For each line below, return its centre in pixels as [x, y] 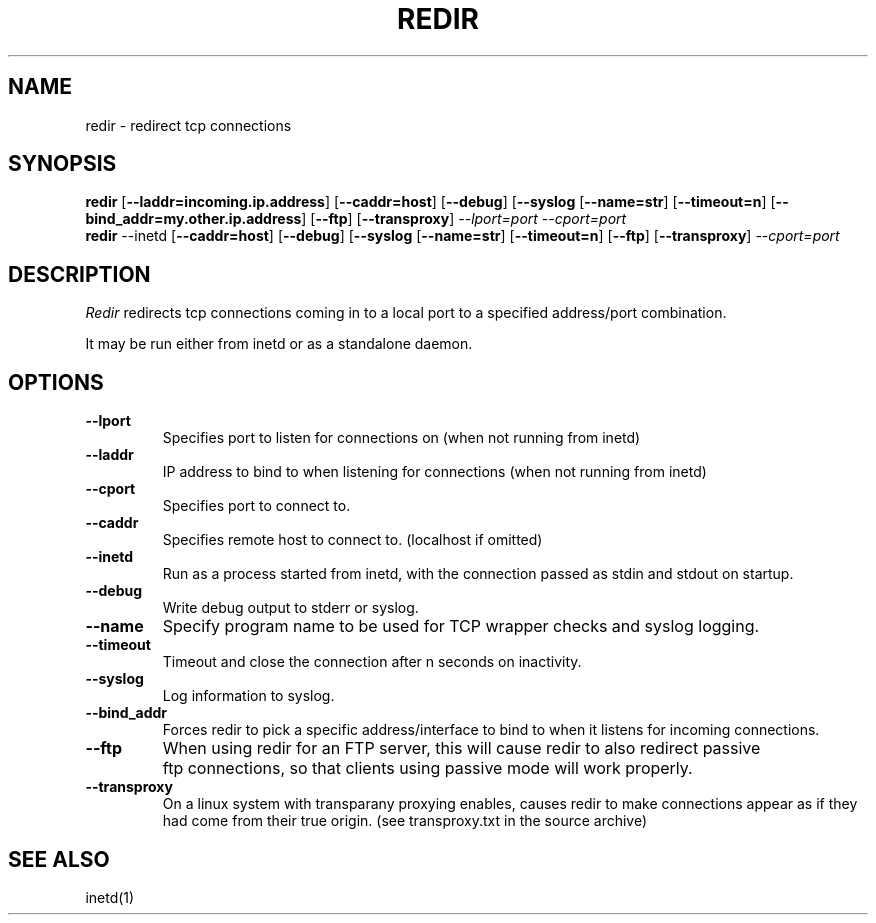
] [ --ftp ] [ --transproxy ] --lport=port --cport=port [464, 219]
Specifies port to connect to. [256, 506]
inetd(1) [110, 897]
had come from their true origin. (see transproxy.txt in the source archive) [405, 821]
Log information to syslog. [248, 696]
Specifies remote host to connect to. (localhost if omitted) [352, 540]
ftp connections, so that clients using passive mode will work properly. [427, 768]
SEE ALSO [59, 859]
